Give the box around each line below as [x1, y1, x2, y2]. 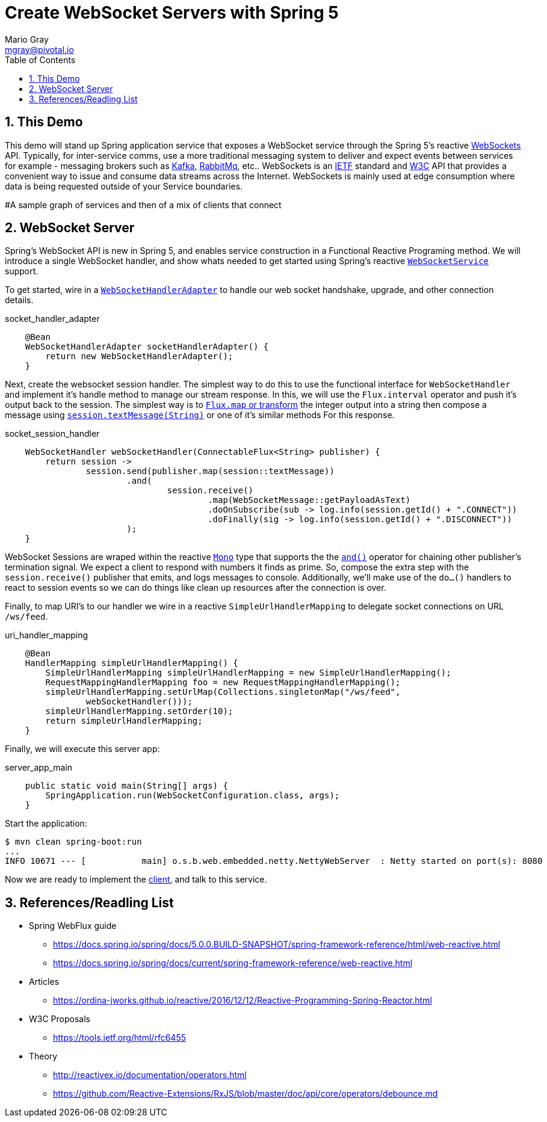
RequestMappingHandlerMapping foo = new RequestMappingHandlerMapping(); [45, 677, 401, 688]
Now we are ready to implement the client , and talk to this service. [5, 874, 267, 885]
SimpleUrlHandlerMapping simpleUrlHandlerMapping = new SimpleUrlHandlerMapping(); [45, 668, 451, 678]
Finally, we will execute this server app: [5, 744, 160, 754]
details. [5, 295, 34, 306]
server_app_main [5, 762, 73, 773]
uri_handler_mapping [5, 630, 88, 641]
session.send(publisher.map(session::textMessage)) [85, 466, 335, 476]
